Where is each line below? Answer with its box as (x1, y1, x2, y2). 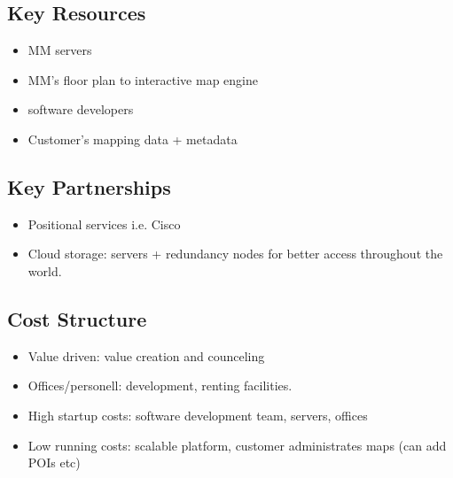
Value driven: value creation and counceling (27, 346, 265, 365)
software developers (27, 100, 134, 119)
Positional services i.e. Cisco (27, 214, 181, 233)
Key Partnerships (7, 173, 171, 200)
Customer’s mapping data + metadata (27, 129, 238, 148)
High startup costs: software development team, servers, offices (27, 405, 368, 424)
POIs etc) (27, 453, 81, 472)
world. (27, 261, 62, 280)
